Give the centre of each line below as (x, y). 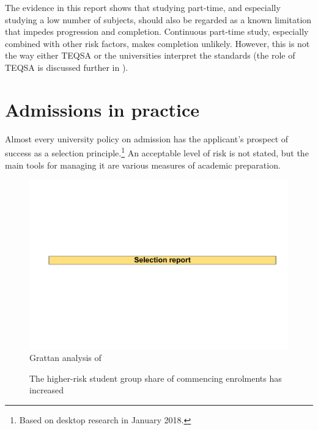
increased (47, 390)
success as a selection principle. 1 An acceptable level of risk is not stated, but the (157, 152)
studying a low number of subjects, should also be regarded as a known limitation (158, 19)
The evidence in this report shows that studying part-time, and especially (143, 7)
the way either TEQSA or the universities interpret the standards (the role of (150, 55)
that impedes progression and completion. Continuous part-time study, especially (157, 31)
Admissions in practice (102, 109)
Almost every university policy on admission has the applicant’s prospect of (147, 138)
